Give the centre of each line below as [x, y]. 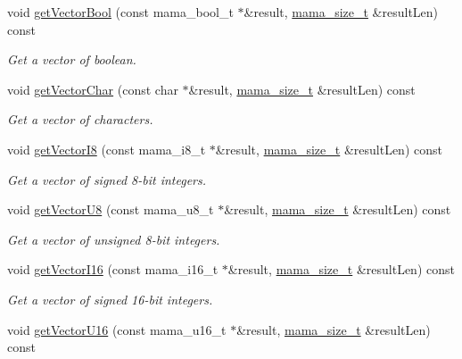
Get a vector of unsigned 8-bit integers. [114, 239]
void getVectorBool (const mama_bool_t [120, 12]
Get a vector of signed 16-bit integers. [110, 299]
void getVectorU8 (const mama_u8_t [111, 209]
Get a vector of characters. [80, 119]
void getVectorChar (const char [93, 89]
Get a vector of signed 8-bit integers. [107, 179]
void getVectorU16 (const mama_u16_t [117, 329]
